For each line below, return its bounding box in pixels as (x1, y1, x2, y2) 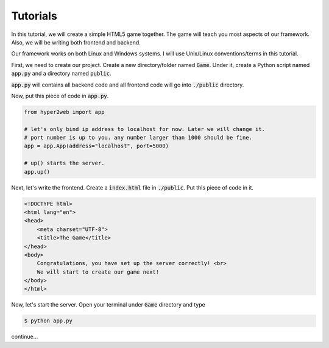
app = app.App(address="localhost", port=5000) (24, 143, 169, 149)
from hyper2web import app (24, 108, 105, 115)
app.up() (24, 168, 51, 175)
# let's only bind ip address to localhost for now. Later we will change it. (24, 126, 265, 132)
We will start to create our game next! (37, 268, 160, 275)
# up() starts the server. (24, 160, 105, 167)
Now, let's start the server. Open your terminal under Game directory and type (11, 301, 205, 308)
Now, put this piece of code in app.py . (11, 92, 109, 99)
